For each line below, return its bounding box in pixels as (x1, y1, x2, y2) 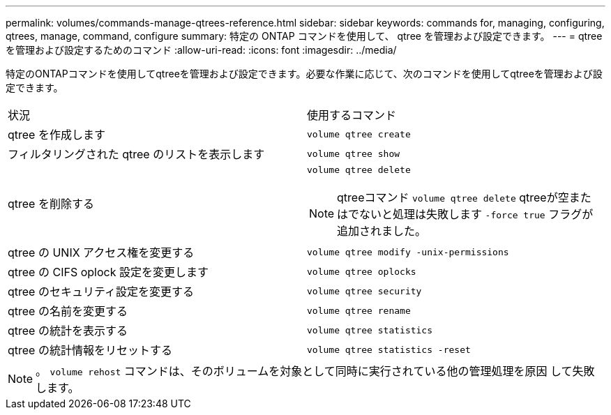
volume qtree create (307, 128, 411, 139)
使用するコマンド (307, 108, 397, 122)
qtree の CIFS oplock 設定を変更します (8, 265, 209, 279)
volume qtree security (307, 285, 422, 296)
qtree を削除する (8, 196, 94, 211)
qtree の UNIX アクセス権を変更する (8, 246, 195, 259)
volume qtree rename (307, 305, 411, 316)
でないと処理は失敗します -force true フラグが (348, 207, 594, 221)
